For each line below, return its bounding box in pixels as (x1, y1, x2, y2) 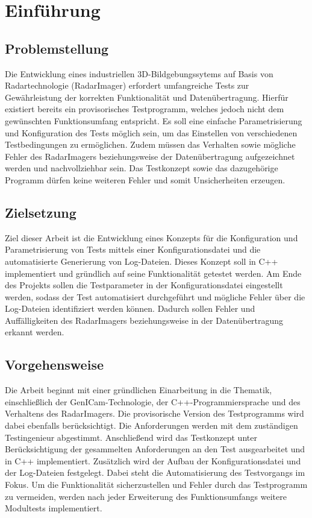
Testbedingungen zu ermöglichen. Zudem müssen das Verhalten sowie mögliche (5, 138, 296, 151)
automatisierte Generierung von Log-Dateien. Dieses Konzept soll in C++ (5, 254, 278, 267)
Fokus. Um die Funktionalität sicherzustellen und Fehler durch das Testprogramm (5, 478, 308, 491)
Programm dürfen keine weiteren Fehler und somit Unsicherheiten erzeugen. (5, 173, 285, 186)
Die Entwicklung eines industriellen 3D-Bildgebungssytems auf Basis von (5, 67, 273, 80)
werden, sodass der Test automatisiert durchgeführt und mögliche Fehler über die (5, 290, 305, 303)
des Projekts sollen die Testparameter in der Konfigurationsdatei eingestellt (5, 279, 283, 291)
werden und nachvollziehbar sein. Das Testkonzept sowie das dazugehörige (5, 162, 278, 174)
